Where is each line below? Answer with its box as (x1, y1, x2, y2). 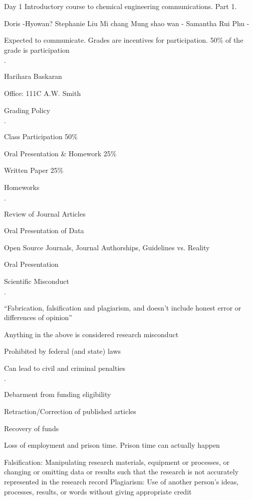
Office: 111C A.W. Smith (4, 87, 81, 98)
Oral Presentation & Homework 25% (4, 148, 117, 158)
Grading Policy (4, 105, 51, 115)
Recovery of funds (4, 423, 59, 433)
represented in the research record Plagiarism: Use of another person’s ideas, (4, 476, 239, 487)
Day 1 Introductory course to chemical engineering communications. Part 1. (4, 1, 237, 11)
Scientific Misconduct (4, 275, 69, 286)
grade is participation (4, 44, 70, 55)
